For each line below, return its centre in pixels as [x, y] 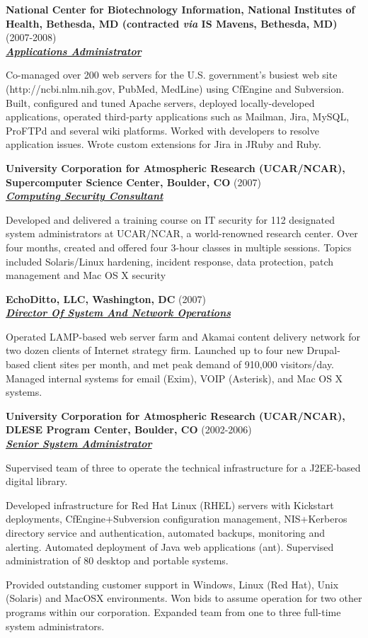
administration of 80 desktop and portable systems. [117, 560]
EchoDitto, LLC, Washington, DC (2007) [106, 298]
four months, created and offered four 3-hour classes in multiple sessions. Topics [179, 247]
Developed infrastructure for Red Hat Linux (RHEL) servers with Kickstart [170, 505]
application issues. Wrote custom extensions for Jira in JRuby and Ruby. [163, 144]
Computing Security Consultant [85, 196]
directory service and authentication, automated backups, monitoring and [166, 532]
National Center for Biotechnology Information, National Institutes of [180, 9]
